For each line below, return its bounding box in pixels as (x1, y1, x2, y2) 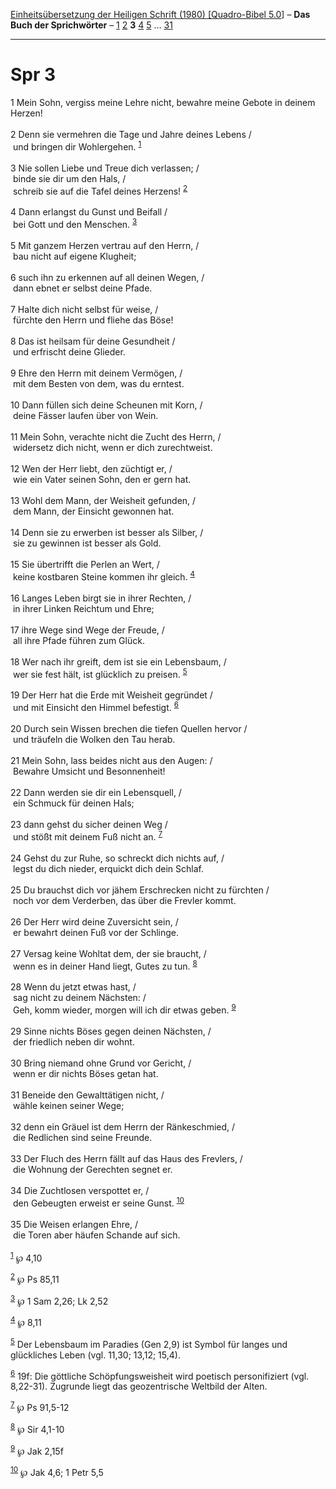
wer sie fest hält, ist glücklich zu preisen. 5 (12, 666, 188, 680)
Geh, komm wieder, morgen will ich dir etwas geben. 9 (12, 1002, 237, 1016)
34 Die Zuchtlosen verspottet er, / (10, 1184, 150, 1196)
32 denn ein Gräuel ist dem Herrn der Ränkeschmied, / (10, 1120, 236, 1133)
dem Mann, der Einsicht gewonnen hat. (12, 505, 175, 517)
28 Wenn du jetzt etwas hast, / (10, 981, 137, 993)
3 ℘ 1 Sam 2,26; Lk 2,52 (10, 1293, 109, 1307)
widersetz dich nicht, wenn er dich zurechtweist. (12, 441, 213, 453)
